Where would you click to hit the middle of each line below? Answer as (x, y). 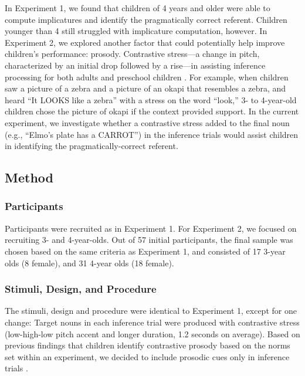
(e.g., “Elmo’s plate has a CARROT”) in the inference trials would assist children (152, 134)
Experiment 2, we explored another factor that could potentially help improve (145, 42)
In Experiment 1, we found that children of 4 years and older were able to (138, 8)
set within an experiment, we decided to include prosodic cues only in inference (147, 356)
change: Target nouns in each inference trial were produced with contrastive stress (152, 322)
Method (29, 177)
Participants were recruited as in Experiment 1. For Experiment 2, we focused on (151, 228)
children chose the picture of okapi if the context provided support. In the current (152, 111)
